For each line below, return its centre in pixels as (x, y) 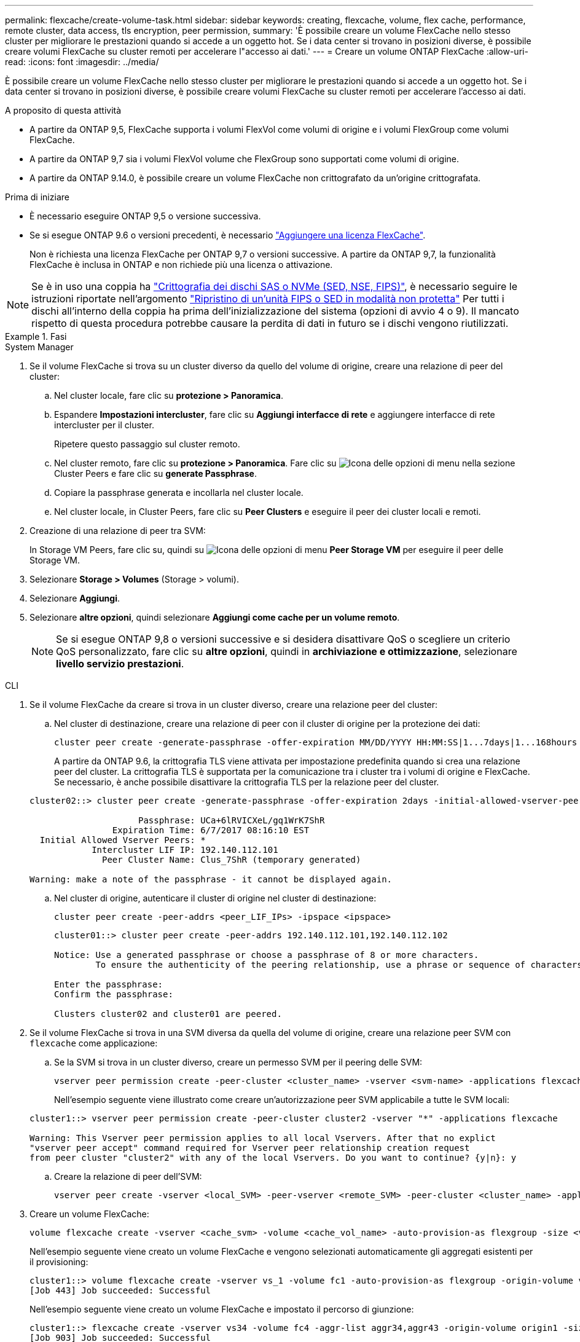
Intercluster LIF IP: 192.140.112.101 (185, 850)
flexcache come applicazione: (94, 1043)
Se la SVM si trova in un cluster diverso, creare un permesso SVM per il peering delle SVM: (238, 1062)
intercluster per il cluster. (104, 425)
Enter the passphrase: (109, 984)
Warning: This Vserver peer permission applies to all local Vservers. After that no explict (263, 1138)
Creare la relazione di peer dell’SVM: (128, 1176)
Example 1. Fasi (36, 336)
